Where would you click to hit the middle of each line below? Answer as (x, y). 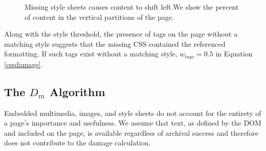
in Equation (234, 54)
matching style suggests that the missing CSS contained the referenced (115, 43)
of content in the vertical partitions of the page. (99, 17)
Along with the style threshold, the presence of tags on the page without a (121, 34)
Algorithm (77, 91)
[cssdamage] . (24, 64)
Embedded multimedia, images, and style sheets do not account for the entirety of (133, 113)
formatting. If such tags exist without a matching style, (91, 54)
